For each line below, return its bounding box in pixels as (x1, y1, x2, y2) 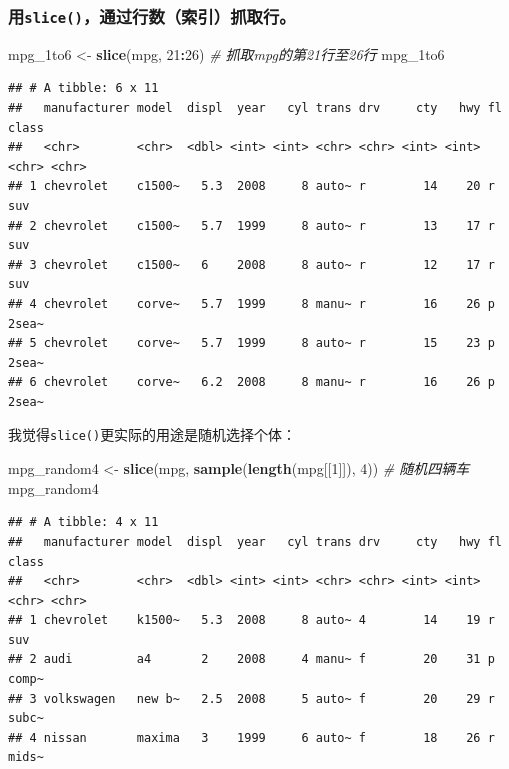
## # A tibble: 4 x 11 (8, 515, 159, 530)
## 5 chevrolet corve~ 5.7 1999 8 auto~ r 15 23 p (8, 336, 495, 351)
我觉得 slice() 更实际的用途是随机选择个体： (8, 424, 297, 445)
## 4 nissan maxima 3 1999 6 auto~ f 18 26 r (8, 730, 495, 745)
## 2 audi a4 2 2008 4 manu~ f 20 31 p (8, 652, 495, 667)
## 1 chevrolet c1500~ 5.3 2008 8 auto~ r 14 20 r (8, 179, 495, 194)
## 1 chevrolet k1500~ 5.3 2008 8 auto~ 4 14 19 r (8, 613, 495, 628)
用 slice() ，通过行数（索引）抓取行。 (8, 3, 296, 28)
